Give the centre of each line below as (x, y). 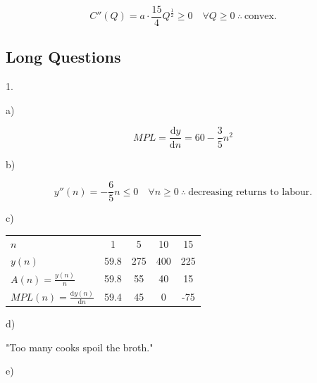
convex (259, 17)
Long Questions (63, 57)
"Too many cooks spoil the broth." (80, 347)
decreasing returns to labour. (250, 192)
